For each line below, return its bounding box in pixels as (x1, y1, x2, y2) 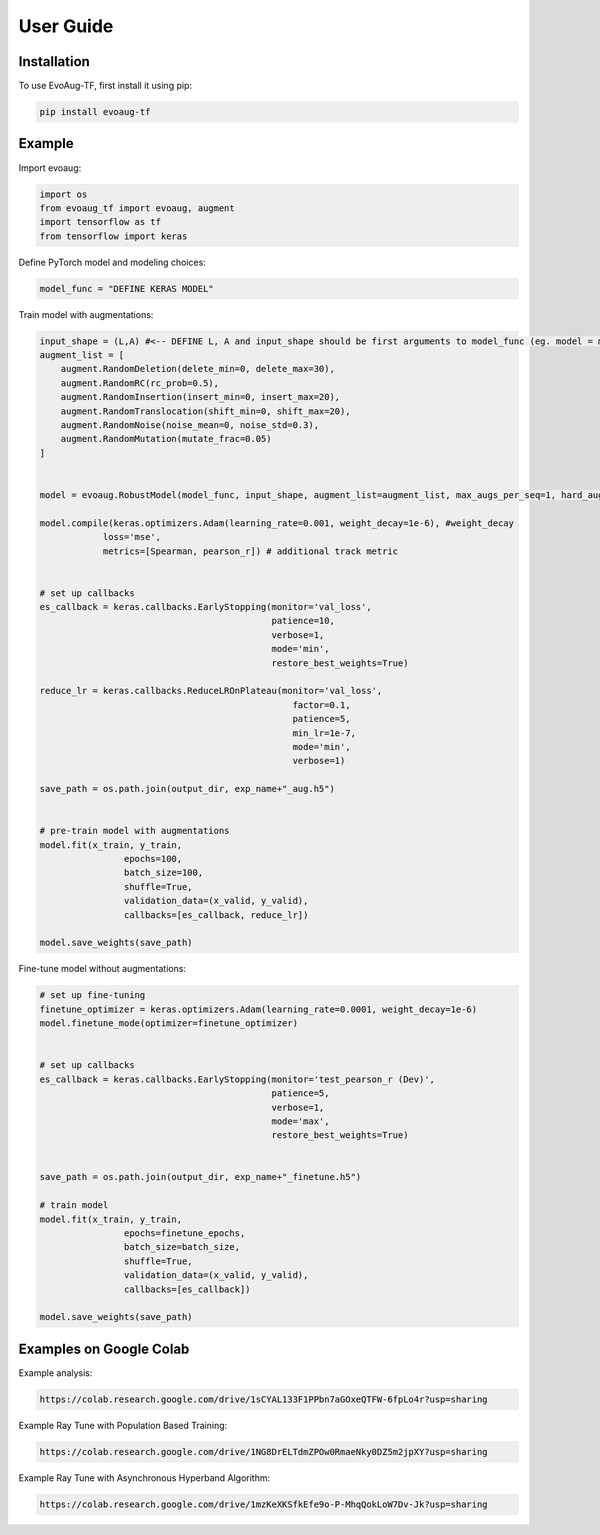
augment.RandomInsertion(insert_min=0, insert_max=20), (60, 391, 341, 403)
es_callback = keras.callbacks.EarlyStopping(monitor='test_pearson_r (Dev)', (39, 1073, 435, 1085)
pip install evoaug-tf (39, 106, 151, 118)
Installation (18, 53, 90, 70)
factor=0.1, (292, 699, 351, 710)
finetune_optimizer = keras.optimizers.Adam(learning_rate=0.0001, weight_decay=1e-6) (39, 1003, 478, 1015)
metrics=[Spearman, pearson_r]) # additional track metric (102, 545, 399, 557)
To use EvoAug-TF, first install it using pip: (18, 80, 192, 92)
